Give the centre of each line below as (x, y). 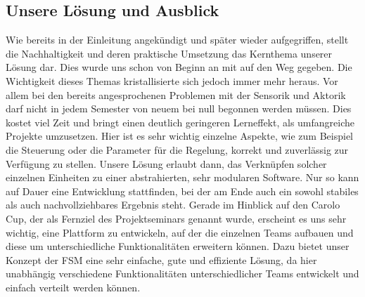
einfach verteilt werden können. (73, 287)
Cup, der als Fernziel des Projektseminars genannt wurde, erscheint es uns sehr (176, 218)
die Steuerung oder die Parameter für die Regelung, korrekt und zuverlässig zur (177, 149)
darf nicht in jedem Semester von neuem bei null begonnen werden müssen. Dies (179, 108)
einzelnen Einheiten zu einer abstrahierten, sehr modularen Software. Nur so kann (182, 177)
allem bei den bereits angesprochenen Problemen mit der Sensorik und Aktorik (176, 94)
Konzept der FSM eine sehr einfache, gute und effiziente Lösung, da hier (161, 259)
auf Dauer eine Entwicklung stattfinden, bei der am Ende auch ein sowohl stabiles (182, 191)
